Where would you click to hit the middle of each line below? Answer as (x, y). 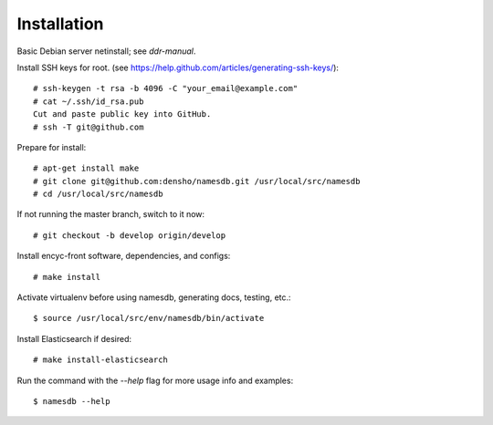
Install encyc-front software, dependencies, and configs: (124, 256)
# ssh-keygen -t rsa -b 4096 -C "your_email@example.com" (166, 88)
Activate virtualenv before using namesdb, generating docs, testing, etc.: (154, 297)
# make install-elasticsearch (101, 360)
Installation (60, 24)
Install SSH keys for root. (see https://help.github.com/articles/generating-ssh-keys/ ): (178, 67)
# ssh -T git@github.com (89, 127)
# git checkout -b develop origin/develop (130, 235)
